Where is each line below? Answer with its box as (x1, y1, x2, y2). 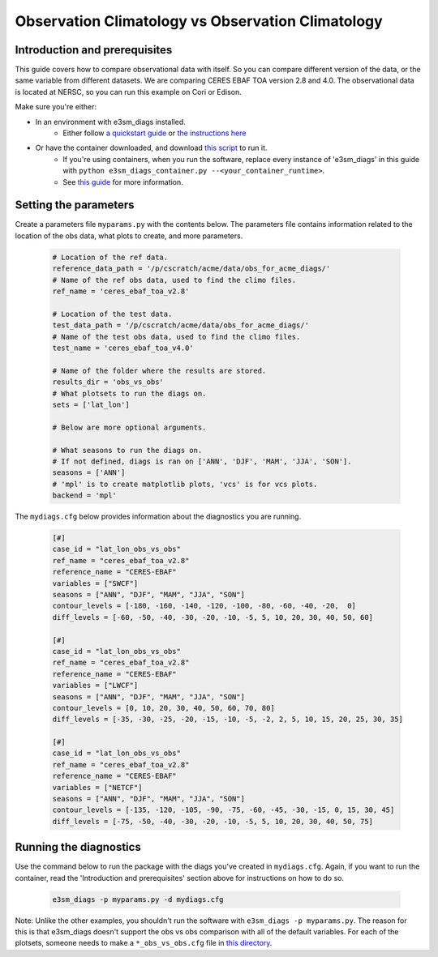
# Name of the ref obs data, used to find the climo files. (52, 276, 297, 284)
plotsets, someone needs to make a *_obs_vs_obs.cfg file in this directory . (15, 938, 273, 948)
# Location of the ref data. (52, 252, 169, 262)
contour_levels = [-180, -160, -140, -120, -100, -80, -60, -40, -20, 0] (52, 601, 357, 611)
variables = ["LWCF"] (52, 681, 139, 690)
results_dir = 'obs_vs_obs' (52, 378, 164, 387)
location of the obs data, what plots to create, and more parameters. (15, 231, 243, 241)
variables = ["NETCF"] (52, 783, 143, 792)
